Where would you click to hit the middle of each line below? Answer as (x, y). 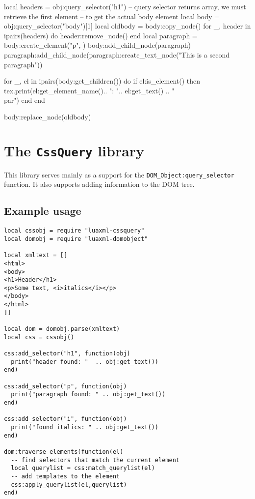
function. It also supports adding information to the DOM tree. (99, 184)
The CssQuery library (74, 150)
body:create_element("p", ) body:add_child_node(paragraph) (97, 45)
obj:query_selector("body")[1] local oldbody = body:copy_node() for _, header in (127, 26)
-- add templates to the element (65, 476)
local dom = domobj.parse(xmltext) (62, 329)
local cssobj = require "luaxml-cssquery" (74, 231)
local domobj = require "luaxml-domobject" (76, 239)
